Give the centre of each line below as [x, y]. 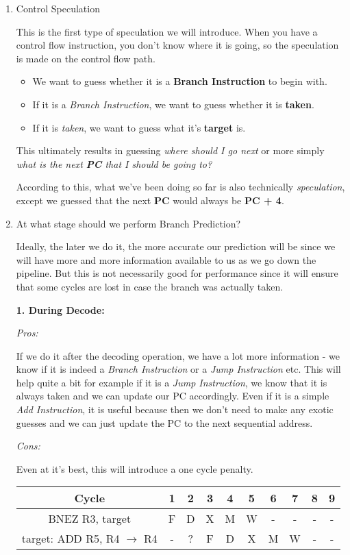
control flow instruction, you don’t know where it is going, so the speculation [177, 45]
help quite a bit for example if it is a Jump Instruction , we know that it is [172, 382]
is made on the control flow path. [86, 58]
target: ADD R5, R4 [71, 539]
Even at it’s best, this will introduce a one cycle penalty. [135, 468]
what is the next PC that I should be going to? [114, 163]
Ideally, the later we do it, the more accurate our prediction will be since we [176, 246]
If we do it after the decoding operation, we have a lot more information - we [178, 355]
